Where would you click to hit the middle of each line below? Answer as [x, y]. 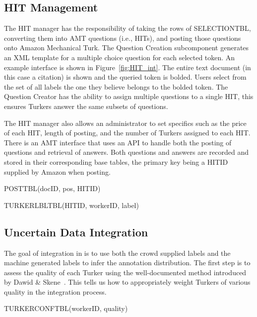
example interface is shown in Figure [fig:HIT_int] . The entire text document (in [128, 67]
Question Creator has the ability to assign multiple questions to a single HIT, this [129, 96]
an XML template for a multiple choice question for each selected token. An [120, 57]
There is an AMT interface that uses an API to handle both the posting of [118, 142]
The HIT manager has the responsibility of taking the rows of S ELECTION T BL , [128, 28]
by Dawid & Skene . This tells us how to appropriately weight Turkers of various [127, 282]
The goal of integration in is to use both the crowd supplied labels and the [117, 253]
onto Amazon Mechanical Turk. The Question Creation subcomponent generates [127, 48]
